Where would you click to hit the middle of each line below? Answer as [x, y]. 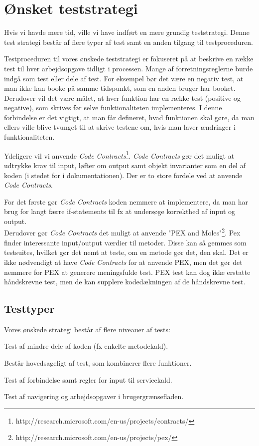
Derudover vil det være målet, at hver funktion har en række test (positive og [123, 98]
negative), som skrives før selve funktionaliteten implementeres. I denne [113, 108]
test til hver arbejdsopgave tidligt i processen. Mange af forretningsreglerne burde [129, 68]
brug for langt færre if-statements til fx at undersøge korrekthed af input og [120, 211]
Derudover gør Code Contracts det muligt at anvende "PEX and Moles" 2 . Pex [122, 232]
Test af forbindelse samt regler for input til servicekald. [88, 379]
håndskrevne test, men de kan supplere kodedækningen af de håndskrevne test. [125, 282]
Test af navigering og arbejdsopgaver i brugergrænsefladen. [94, 396]
